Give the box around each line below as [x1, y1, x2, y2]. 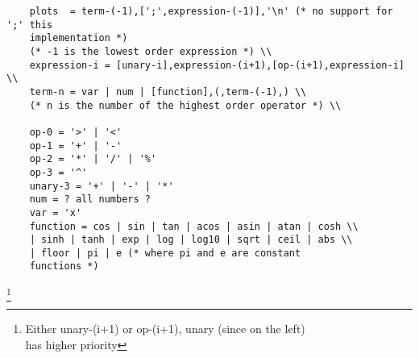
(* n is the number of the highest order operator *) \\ [29, 99, 342, 111]
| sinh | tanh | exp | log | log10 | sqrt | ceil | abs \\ [29, 234, 353, 246]
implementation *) [29, 32, 128, 44]
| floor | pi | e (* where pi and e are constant [29, 247, 301, 259]
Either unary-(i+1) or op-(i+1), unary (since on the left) [25, 320, 305, 337]
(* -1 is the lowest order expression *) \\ [29, 45, 272, 57]
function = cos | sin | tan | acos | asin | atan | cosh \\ [29, 220, 359, 232]
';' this [6, 19, 53, 31]
